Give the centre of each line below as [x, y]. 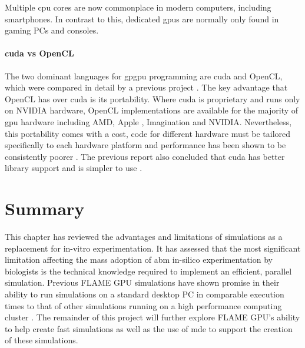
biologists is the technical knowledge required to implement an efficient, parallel [148, 271]
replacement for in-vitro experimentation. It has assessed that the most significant [153, 248]
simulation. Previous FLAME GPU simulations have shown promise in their [142, 282]
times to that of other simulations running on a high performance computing [143, 305]
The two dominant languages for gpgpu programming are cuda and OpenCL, [144, 76]
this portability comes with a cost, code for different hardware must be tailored [148, 133]
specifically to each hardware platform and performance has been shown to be [145, 145]
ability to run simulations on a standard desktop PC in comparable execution [145, 294]
